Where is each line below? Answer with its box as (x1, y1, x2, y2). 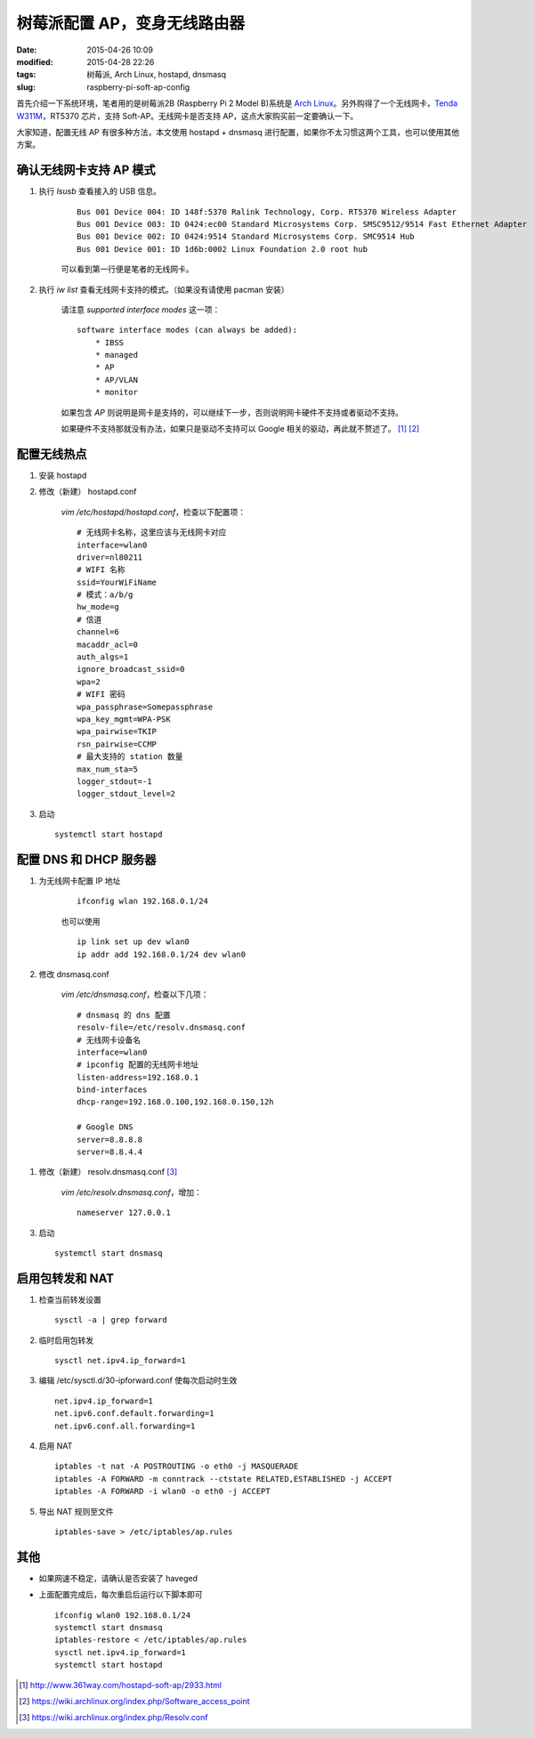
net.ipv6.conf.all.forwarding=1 (54, 1420, 196, 1431)
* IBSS (94, 337, 125, 347)
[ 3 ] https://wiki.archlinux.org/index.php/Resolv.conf (19, 1712, 208, 1723)
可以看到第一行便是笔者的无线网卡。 (61, 263, 194, 275)
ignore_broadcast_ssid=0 (77, 664, 185, 675)
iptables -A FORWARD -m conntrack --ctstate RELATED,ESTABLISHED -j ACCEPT (54, 1474, 392, 1483)
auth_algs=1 (77, 652, 129, 662)
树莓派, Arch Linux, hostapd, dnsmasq (86, 69, 227, 80)
